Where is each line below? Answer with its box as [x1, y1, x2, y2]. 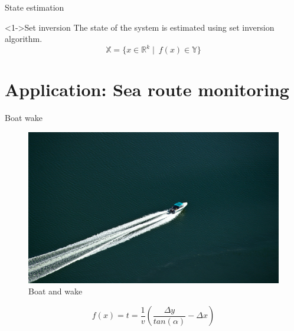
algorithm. [5, 32, 43, 45]
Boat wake [5, 112, 43, 124]
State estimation [5, 1, 64, 13]
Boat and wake [28, 285, 83, 297]
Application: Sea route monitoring [5, 77, 289, 101]
